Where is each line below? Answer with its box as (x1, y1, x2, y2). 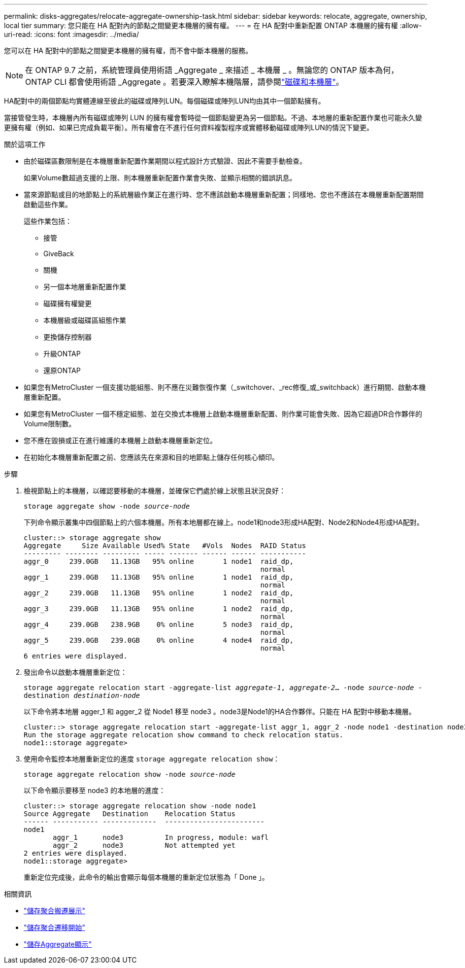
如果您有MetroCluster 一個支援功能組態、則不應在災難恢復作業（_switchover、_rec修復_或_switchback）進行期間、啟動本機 (24, 383, 426, 391)
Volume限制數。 (24, 419, 76, 428)
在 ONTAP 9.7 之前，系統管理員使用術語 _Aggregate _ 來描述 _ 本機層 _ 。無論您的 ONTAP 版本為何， (25, 65, 399, 75)
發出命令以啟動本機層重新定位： (24, 668, 127, 676)
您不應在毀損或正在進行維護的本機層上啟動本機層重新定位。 (24, 436, 217, 445)
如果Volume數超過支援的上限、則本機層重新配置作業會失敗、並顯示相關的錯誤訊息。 (24, 173, 297, 182)
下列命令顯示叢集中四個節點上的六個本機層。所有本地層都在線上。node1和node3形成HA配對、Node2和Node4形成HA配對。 (24, 518, 424, 526)
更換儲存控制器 (43, 333, 92, 341)
